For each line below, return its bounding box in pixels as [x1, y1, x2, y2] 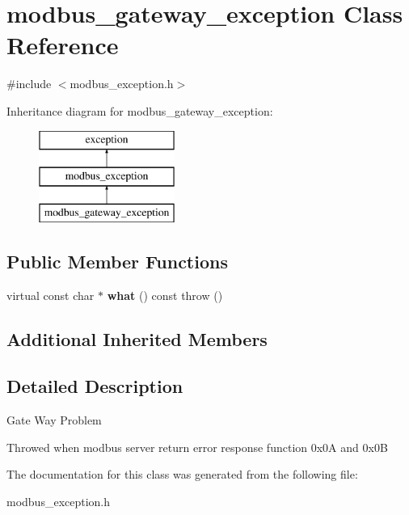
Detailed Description [6, 374, 183, 399]
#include [6, 75, 52, 92]
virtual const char [6, 286, 95, 303]
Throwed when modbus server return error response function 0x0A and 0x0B [6, 438, 388, 455]
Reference [6, 28, 119, 61]
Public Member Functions [6, 248, 228, 273]
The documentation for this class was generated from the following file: [6, 466, 358, 483]
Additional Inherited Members [6, 326, 268, 351]
